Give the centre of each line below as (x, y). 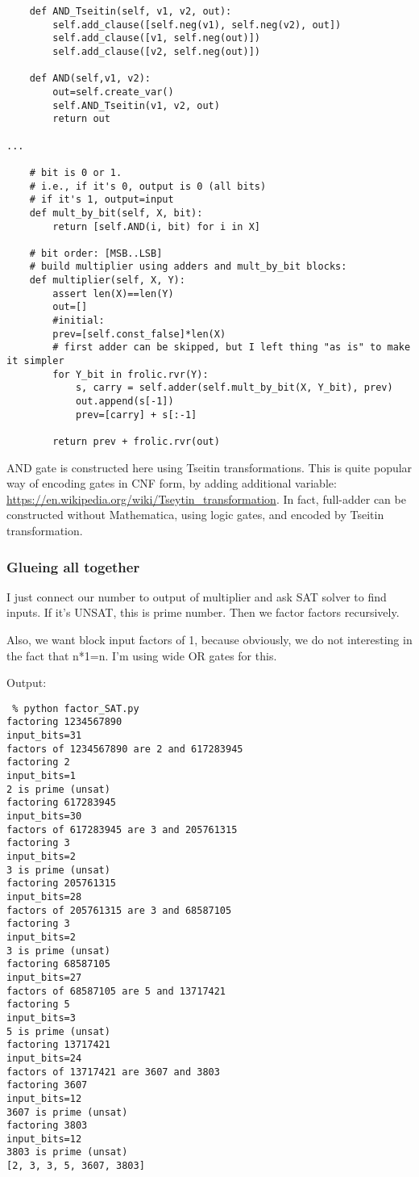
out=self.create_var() (113, 92)
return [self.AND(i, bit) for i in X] (156, 226)
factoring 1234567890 (64, 722)
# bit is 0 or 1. (76, 172)
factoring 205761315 (62, 884)
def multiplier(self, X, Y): (107, 281)
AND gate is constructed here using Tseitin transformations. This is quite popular (209, 467)
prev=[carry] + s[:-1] (136, 415)
